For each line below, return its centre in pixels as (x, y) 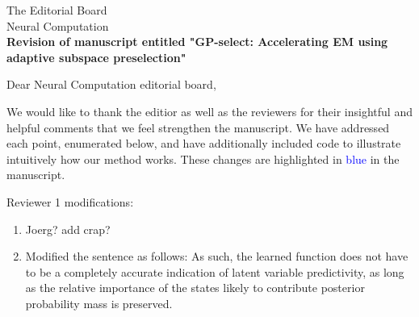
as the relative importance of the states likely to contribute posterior (195, 288)
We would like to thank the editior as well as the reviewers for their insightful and (209, 111)
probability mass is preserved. (99, 303)
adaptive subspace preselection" (96, 57)
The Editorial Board (57, 10)
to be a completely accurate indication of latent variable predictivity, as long (215, 271)
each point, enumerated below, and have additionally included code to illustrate (204, 143)
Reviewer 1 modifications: (70, 201)
